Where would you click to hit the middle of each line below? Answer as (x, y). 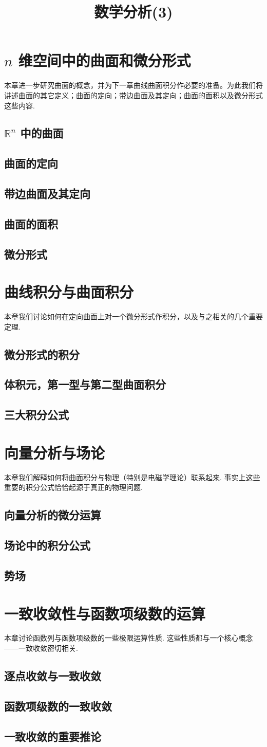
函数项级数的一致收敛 (58, 706)
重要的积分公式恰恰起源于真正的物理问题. (73, 487)
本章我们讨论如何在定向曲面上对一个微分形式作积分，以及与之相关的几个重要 (133, 316)
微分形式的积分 (42, 354)
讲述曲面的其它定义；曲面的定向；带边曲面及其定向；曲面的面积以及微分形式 (133, 95)
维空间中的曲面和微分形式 (104, 60)
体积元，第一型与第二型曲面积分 (85, 384)
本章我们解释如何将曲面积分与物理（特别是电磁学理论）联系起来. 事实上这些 (132, 477)
